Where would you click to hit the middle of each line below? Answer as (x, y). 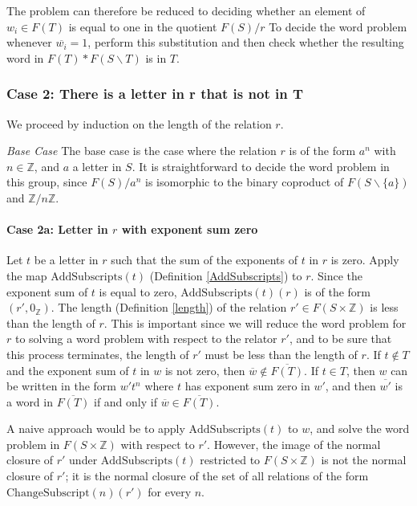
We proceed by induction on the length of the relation (139, 123)
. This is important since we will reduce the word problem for (255, 322)
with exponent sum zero (190, 229)
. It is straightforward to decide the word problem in (261, 166)
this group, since (47, 182)
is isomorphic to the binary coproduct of (245, 182)
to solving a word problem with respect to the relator (146, 339)
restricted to (230, 460)
